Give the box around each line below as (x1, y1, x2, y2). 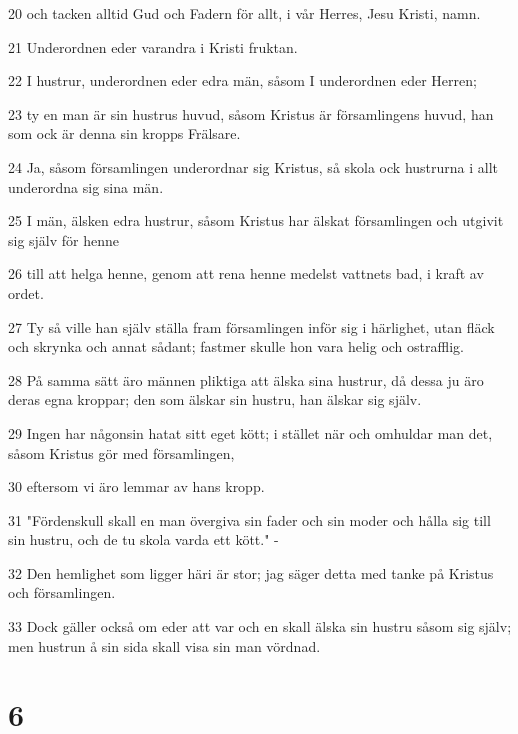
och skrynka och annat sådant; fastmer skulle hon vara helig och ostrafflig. (8, 336, 464, 357)
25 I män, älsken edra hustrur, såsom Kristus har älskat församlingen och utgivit (8, 210, 504, 231)
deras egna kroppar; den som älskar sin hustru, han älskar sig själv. (8, 389, 422, 410)
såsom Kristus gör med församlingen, (8, 442, 235, 463)
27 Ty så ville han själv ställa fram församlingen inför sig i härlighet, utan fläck (8, 316, 495, 337)
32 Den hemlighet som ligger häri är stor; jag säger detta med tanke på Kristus (8, 562, 494, 583)
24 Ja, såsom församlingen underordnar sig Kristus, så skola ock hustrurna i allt (8, 156, 499, 177)
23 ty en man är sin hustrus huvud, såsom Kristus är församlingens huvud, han (8, 103, 494, 124)
